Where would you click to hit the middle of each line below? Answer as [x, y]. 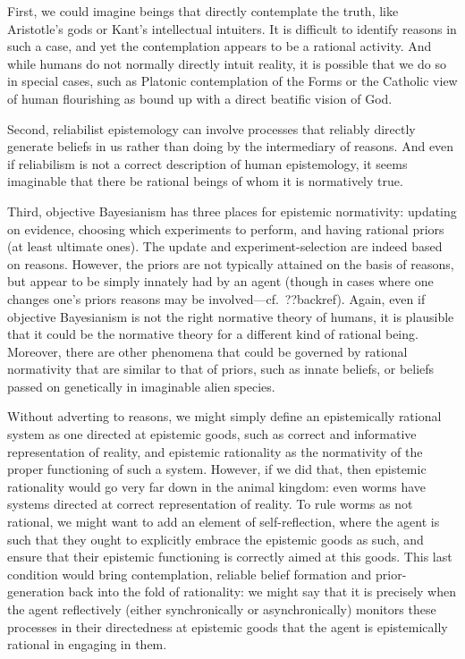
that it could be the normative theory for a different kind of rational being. [213, 334]
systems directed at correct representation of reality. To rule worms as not [210, 504]
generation [36, 591]
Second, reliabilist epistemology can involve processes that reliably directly [211, 128]
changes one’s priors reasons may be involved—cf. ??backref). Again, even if [216, 298]
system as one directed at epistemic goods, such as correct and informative [212, 434]
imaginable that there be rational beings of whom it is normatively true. [205, 181]
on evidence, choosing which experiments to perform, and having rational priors [226, 228]
